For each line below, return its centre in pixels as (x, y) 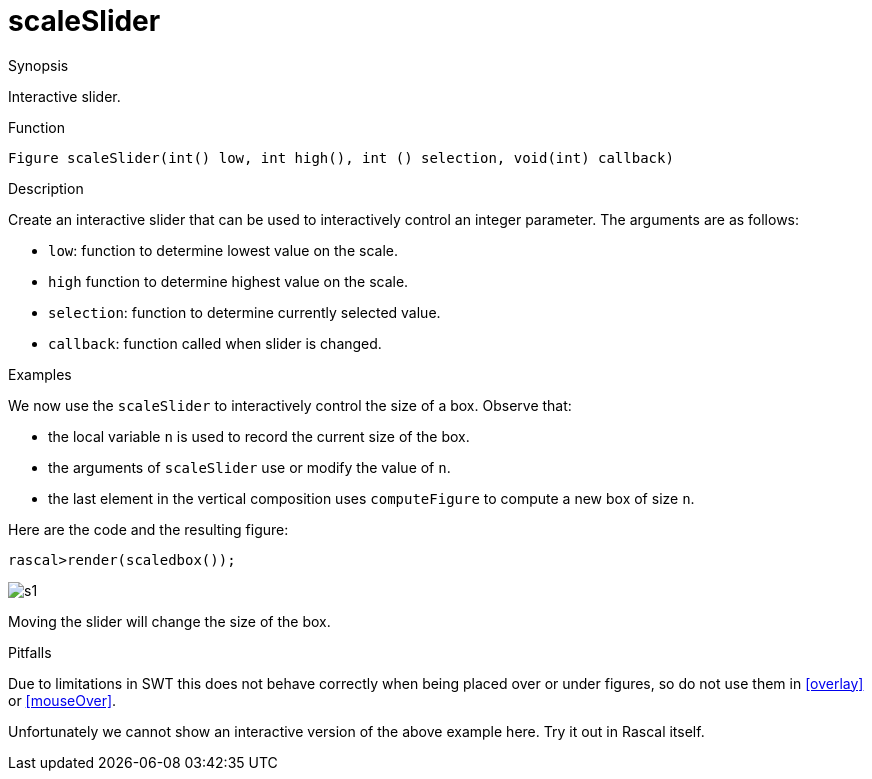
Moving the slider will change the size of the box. (169, 621)
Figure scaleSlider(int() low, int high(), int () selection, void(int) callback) (341, 157)
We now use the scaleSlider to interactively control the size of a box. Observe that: (290, 405)
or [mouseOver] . (62, 700)
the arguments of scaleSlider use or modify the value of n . (249, 467)
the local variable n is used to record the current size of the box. (259, 436)
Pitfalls (30, 652)
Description (46, 188)
